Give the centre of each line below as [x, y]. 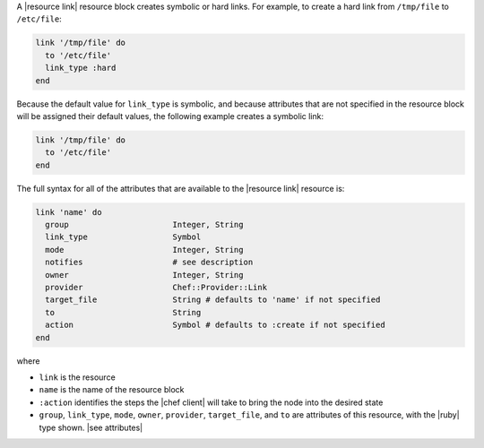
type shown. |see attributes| [91, 427]
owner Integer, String [144, 275]
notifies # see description [149, 263]
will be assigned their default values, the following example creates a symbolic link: [170, 116]
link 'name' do [69, 212]
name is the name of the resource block [112, 390]
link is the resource [77, 377]
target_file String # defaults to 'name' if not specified [213, 300]
